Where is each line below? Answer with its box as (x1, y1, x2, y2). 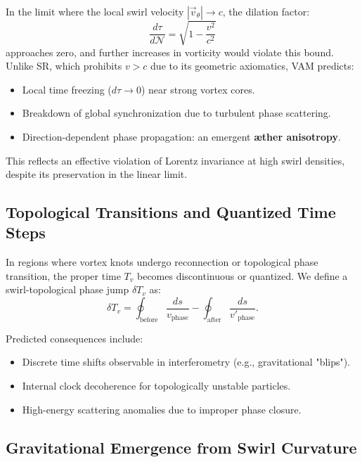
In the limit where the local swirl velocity (6, 4, 184, 18)
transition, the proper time (6, 268, 121, 283)
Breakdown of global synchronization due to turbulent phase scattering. (22, 105, 331, 120)
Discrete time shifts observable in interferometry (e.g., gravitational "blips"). (22, 354, 351, 369)
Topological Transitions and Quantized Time (6, 201, 336, 223)
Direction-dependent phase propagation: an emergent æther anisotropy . (22, 129, 341, 143)
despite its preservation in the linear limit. (6, 167, 188, 181)
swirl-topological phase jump (6, 282, 129, 297)
